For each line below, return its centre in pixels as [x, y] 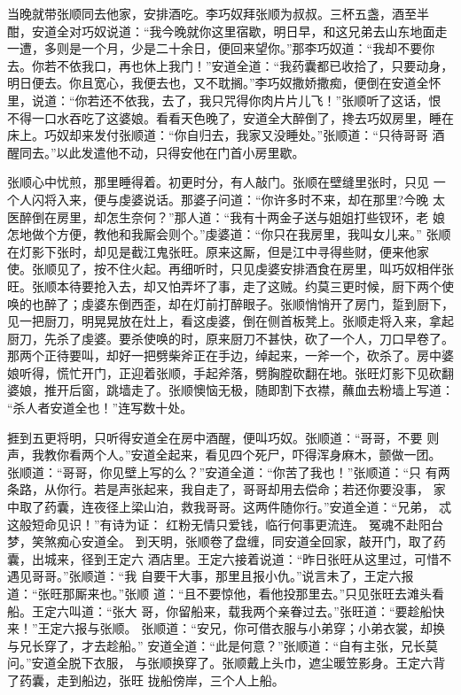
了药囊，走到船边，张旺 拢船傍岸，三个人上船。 [146, 680]
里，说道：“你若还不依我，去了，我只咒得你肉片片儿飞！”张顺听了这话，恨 [224, 100]
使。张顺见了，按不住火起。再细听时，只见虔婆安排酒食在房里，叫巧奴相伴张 [230, 269]
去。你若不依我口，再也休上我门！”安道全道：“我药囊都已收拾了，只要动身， [230, 65]
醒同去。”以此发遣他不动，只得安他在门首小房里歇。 [156, 152]
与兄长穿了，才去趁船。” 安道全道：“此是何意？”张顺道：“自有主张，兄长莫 [223, 645]
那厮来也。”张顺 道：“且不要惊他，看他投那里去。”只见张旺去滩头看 [254, 593]
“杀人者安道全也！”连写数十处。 [100, 408]
